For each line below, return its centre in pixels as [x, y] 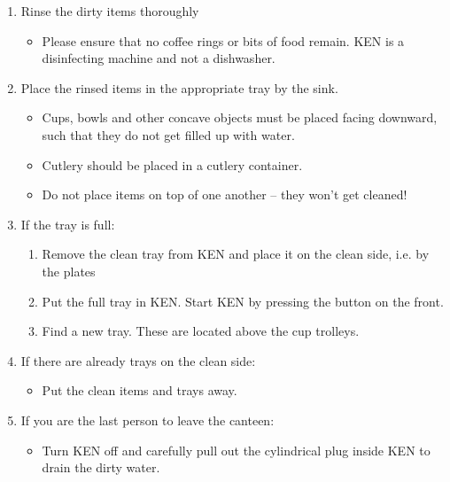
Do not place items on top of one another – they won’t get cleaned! [225, 194]
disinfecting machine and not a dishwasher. [159, 58]
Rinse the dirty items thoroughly [110, 11]
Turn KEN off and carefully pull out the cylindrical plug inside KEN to [236, 450]
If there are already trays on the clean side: [138, 360]
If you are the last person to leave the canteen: [147, 420]
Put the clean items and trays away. [140, 390]
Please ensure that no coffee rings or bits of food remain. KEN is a [223, 40]
